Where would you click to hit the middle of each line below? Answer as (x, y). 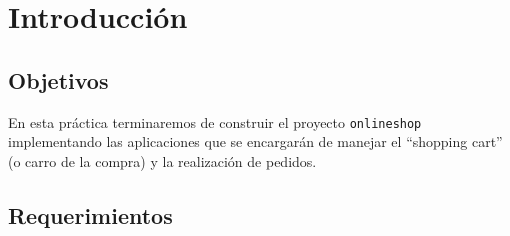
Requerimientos (90, 214)
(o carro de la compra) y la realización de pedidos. (162, 160)
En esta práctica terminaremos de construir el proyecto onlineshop (215, 121)
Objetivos (58, 79)
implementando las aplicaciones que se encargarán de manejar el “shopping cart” (255, 141)
